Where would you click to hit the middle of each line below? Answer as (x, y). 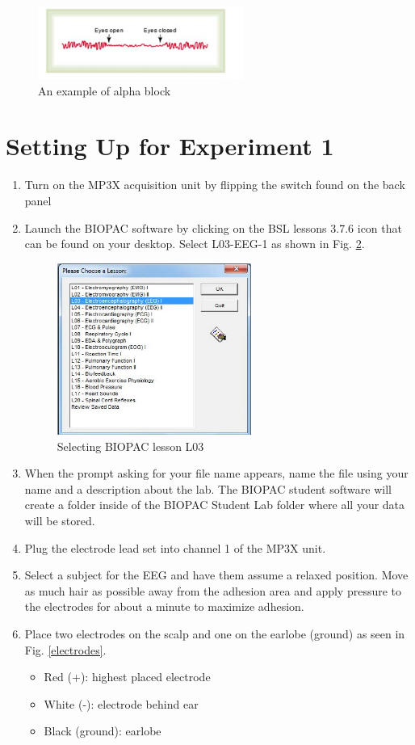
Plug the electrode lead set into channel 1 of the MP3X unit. (175, 547)
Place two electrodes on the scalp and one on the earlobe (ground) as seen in (215, 634)
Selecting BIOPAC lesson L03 (130, 446)
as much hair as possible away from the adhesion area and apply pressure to (213, 590)
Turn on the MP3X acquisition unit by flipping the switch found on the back (215, 185)
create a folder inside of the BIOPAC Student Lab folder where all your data (215, 505)
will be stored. (60, 521)
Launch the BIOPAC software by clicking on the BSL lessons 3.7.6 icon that (213, 227)
